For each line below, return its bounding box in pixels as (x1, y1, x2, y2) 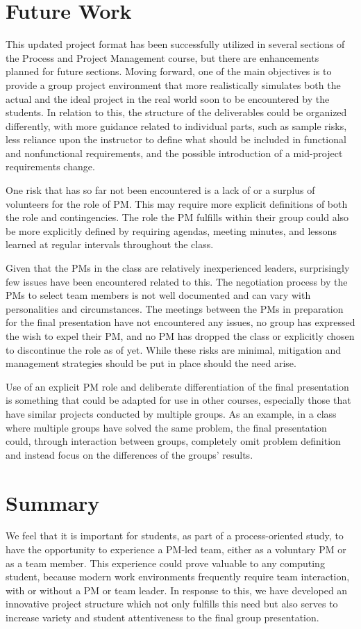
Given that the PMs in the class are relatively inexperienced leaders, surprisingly (6, 261, 350, 275)
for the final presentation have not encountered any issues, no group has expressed (6, 315, 355, 329)
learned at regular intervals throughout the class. (6, 237, 214, 252)
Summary (6, 488, 100, 516)
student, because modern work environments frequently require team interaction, (6, 569, 350, 584)
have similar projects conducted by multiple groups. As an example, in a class (6, 406, 337, 420)
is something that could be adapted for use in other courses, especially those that (6, 393, 351, 407)
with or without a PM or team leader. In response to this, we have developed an (6, 582, 348, 597)
